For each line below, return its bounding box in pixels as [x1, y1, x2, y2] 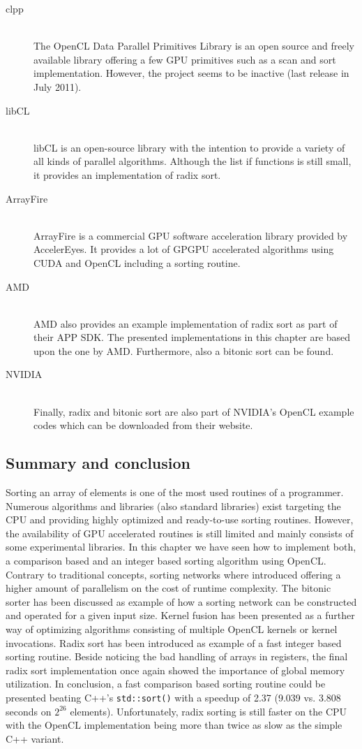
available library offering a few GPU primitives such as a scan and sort [33, 52, 336, 66]
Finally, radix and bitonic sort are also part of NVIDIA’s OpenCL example [33, 404, 354, 419]
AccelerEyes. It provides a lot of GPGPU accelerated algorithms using [33, 242, 334, 256]
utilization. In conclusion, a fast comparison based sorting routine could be [6, 676, 326, 691]
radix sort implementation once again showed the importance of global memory [6, 662, 345, 677]
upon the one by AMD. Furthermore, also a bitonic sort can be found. [33, 343, 334, 358]
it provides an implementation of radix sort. [33, 167, 221, 182]
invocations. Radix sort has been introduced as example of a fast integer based [6, 635, 342, 650]
